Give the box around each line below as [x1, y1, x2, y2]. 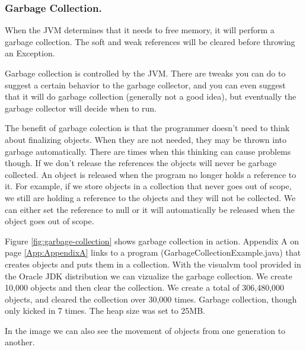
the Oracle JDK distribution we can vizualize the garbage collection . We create [5, 269, 292, 282]
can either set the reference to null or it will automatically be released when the [5, 203, 295, 215]
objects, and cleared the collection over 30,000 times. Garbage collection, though [5, 292, 297, 305]
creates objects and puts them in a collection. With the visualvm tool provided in [5, 257, 301, 270]
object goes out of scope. [5, 215, 94, 227]
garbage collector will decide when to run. [5, 101, 157, 114]
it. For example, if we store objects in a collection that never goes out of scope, [5, 180, 292, 192]
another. [5, 336, 35, 348]
